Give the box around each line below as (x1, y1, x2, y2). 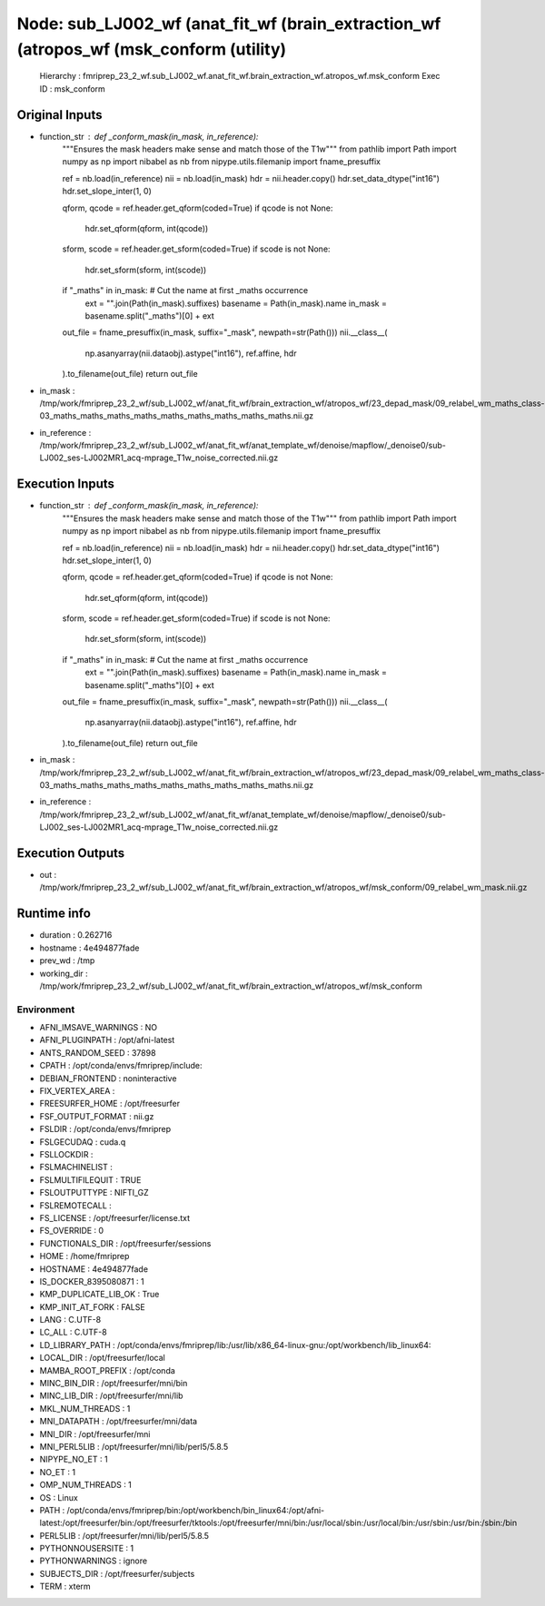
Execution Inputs (16, 477, 115, 492)
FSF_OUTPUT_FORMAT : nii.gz (39, 1110, 154, 1121)
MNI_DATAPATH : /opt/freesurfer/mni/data (39, 1416, 198, 1427)
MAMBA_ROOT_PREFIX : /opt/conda (39, 1365, 176, 1375)
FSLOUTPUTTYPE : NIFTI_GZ (39, 1187, 149, 1198)
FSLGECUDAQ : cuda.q (39, 1136, 126, 1148)
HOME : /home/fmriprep (39, 1251, 130, 1262)
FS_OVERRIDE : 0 (39, 1226, 104, 1237)
